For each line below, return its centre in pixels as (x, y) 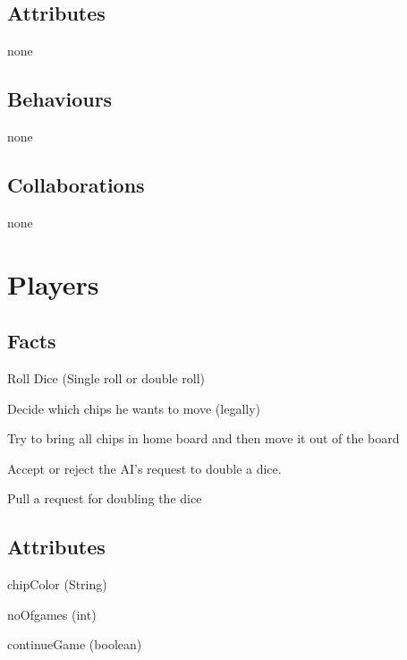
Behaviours (60, 99)
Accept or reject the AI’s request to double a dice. (144, 468)
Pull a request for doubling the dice (105, 498)
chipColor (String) (57, 584)
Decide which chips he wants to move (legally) (134, 408)
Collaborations (76, 184)
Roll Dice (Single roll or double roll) (106, 377)
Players (53, 283)
